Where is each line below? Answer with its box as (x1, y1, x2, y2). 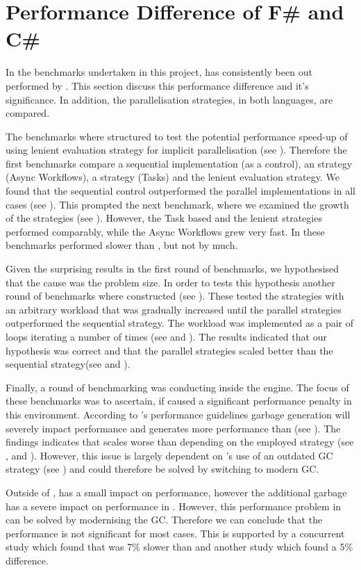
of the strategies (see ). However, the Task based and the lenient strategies (6, 211, 322, 225)
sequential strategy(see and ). (6, 357, 131, 371)
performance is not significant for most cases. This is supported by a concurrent (6, 526, 345, 540)
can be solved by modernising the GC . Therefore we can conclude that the (6, 512, 323, 527)
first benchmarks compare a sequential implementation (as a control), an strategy (6, 156, 353, 170)
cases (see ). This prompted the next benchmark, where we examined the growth (6, 197, 349, 211)
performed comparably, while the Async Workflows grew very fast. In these (6, 224, 325, 238)
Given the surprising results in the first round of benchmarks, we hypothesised (6, 261, 339, 276)
